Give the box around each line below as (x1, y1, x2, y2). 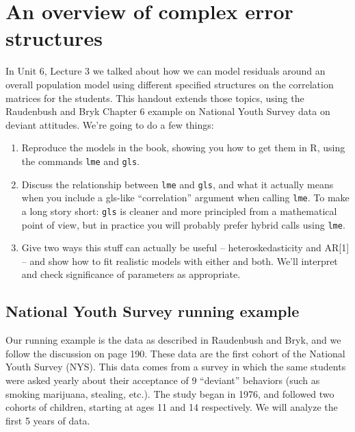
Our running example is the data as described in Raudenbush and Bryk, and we (5, 333, 341, 347)
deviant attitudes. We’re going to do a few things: (5, 117, 214, 131)
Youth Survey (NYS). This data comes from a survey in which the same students (5, 359, 346, 374)
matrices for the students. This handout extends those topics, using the (5, 90, 304, 105)
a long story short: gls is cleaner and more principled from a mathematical (21, 203, 337, 218)
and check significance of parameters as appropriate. (21, 267, 241, 281)
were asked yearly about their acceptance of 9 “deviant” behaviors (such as (5, 372, 320, 387)
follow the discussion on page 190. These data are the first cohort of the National (5, 346, 345, 360)
